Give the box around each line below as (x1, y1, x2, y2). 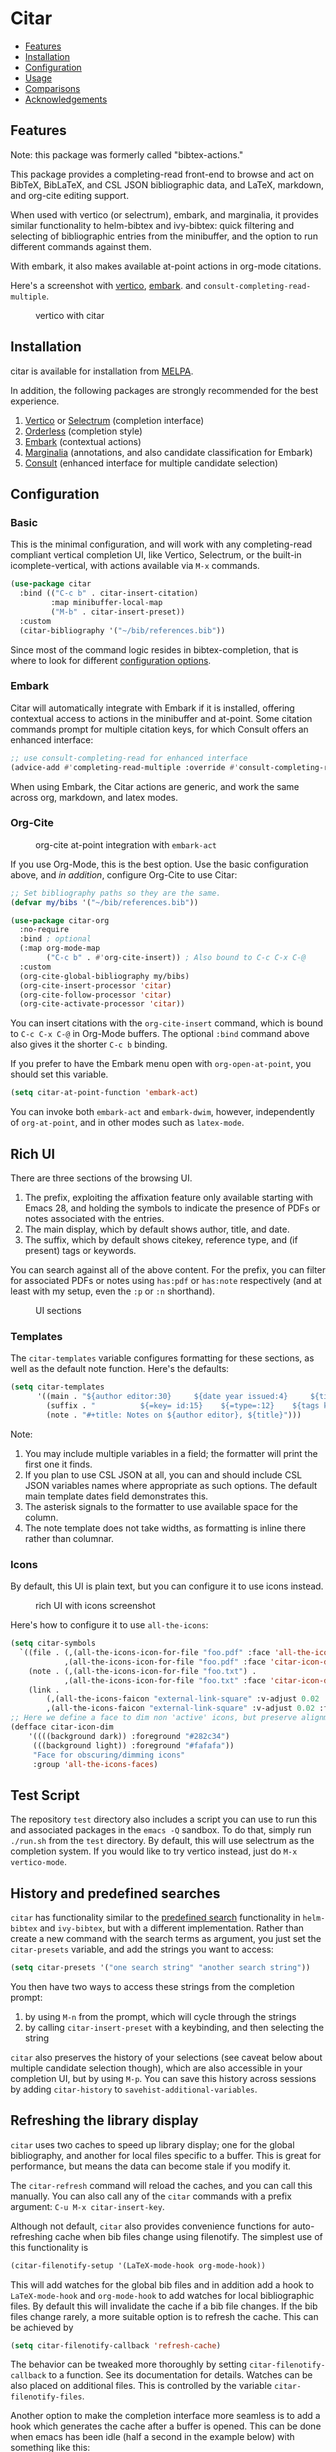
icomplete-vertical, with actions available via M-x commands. (10, 560, 260, 572)
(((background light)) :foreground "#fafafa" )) (32, 1740, 235, 1751)
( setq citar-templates (10, 1382, 105, 1392)
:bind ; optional (19, 934, 92, 944)
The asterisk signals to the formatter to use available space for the (24, 1500, 299, 1512)
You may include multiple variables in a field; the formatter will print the (24, 1447, 318, 1459)
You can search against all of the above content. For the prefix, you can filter (10, 1264, 326, 1276)
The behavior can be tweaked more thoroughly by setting (10, 2358, 247, 2371)
